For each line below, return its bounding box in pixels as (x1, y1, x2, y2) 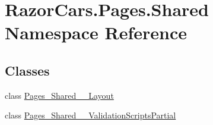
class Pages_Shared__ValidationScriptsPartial (5, 109, 176, 121)
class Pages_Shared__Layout (5, 89, 114, 101)
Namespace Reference (5, 20, 187, 45)
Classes (5, 61, 50, 79)
